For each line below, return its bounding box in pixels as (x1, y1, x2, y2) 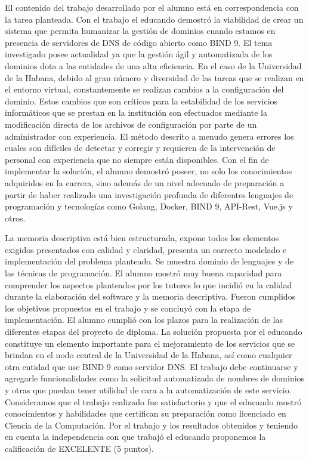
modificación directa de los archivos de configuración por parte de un (5, 118, 257, 130)
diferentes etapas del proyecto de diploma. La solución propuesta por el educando (5, 325, 302, 338)
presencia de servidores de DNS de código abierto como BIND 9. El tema (5, 36, 273, 48)
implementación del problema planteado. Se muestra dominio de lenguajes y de (5, 255, 294, 267)
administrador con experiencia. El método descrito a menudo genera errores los (5, 130, 294, 142)
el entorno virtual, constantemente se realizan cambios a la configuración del (5, 83, 284, 96)
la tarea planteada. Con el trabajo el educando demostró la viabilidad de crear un (5, 13, 304, 25)
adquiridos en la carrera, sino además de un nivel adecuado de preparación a (5, 176, 285, 189)
